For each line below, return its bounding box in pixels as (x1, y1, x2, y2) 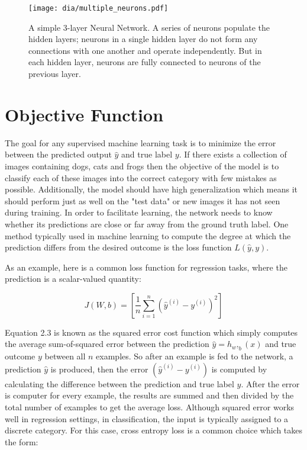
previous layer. (28, 67, 81, 80)
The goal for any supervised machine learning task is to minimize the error (5, 136, 276, 149)
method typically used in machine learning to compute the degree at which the (5, 229, 291, 242)
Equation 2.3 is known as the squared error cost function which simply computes (5, 326, 298, 338)
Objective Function (5, 102, 164, 126)
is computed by (211, 362, 267, 375)
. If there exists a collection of (179, 148, 287, 160)
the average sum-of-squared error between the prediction (5, 337, 209, 350)
